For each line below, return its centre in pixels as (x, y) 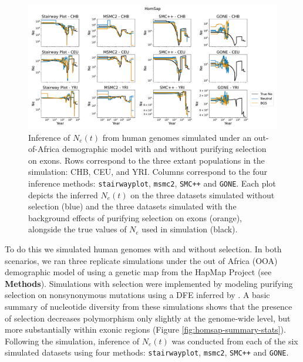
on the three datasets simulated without (203, 194)
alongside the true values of (78, 229)
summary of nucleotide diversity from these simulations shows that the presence (149, 306)
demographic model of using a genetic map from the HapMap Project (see (138, 272)
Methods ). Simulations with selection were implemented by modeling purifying (149, 283)
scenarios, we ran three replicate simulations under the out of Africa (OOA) (141, 260)
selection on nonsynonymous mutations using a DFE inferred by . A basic (137, 295)
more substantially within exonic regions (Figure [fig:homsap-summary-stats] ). (145, 329)
